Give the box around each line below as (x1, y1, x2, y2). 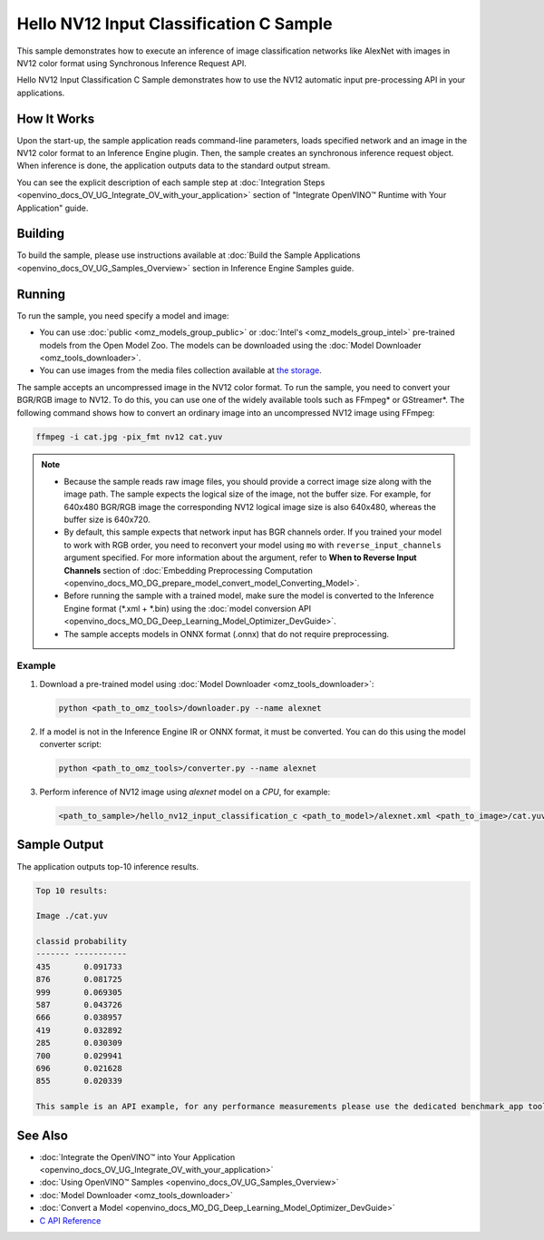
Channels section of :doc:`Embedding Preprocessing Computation (63, 565, 313, 576)
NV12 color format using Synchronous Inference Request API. (16, 57, 247, 68)
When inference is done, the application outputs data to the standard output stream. (16, 160, 331, 172)
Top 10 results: (35, 885, 109, 896)
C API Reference (39, 1215, 102, 1225)
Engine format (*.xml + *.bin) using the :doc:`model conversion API (63, 603, 312, 614)
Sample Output (16, 837, 104, 852)
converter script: (39, 739, 102, 750)
